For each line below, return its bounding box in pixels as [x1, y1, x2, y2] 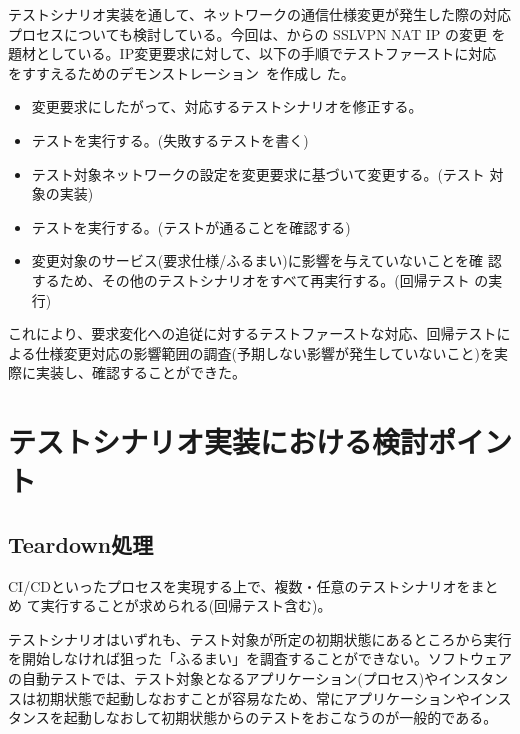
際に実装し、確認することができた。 [8, 362, 246, 383]
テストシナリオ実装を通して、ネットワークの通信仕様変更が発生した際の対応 [8, 4, 511, 24]
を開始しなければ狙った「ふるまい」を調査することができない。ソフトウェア [8, 648, 512, 669]
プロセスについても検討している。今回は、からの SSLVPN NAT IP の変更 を [8, 23, 506, 44]
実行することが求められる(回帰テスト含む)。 [40, 595, 332, 616]
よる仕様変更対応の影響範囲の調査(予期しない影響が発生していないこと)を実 [8, 342, 509, 363]
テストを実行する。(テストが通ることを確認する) [31, 216, 351, 237]
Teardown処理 [8, 528, 154, 559]
